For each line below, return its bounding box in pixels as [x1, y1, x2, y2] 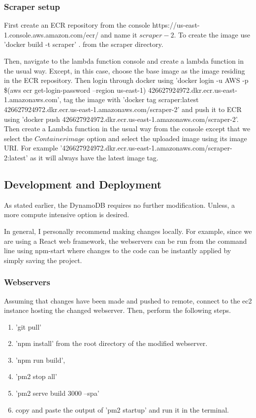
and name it [100, 29, 137, 39]
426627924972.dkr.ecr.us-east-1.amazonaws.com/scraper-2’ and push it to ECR [4, 104, 242, 114]
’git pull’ [15, 321, 41, 332]
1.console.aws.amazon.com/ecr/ [4, 29, 98, 39]
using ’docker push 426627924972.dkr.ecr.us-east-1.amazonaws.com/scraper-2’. [4, 114, 239, 124]
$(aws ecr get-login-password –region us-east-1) [4, 84, 146, 95]
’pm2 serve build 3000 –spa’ [15, 388, 99, 398]
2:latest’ [4, 152, 28, 162]
